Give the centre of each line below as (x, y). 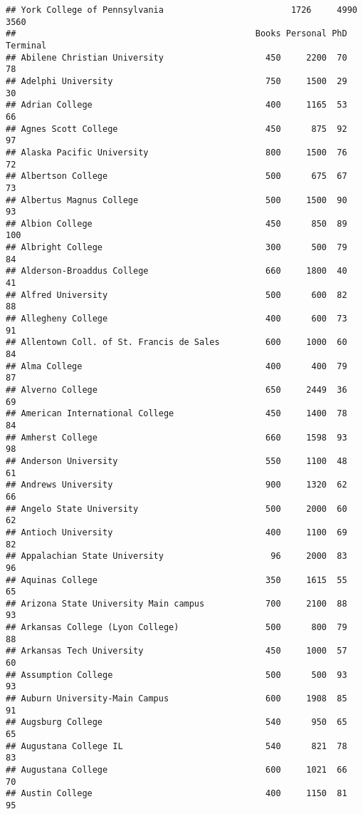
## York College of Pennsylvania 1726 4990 (181, 10)
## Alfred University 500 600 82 (177, 295)
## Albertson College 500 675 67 (177, 176)
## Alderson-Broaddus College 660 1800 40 (177, 271)
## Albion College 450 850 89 (177, 223)
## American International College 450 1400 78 (177, 414)
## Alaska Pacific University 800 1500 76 (177, 152)
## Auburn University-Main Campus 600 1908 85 (177, 699)
